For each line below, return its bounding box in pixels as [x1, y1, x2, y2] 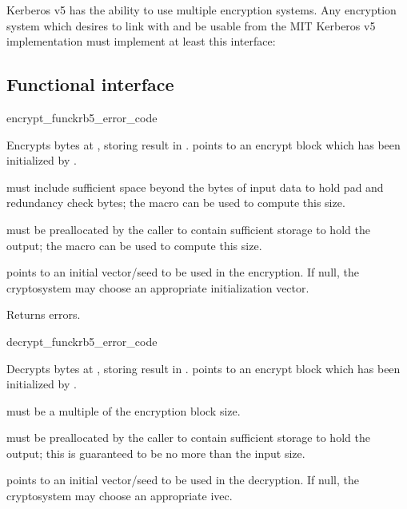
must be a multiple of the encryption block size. [6, 402, 241, 419]
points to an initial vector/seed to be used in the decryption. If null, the [6, 471, 359, 488]
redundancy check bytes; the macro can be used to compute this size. [6, 194, 345, 211]
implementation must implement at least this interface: [6, 33, 276, 50]
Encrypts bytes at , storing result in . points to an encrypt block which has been [6, 136, 401, 153]
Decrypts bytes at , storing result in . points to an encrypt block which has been [6, 360, 401, 376]
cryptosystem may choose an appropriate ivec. [6, 487, 233, 504]
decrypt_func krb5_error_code [6, 332, 158, 349]
